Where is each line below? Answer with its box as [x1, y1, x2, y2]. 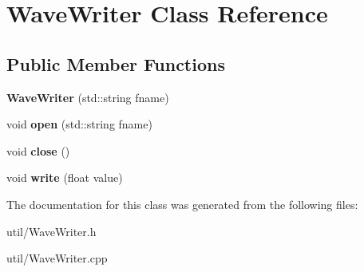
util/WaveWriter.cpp [6, 250, 108, 266]
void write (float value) [6, 169, 123, 186]
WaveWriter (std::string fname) [6, 89, 169, 105]
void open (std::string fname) [6, 116, 152, 132]
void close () [6, 142, 70, 159]
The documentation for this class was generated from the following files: [6, 195, 358, 212]
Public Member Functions [6, 51, 225, 76]
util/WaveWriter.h [6, 223, 97, 239]
